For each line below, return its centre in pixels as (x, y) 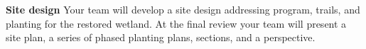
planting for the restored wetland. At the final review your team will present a (176, 23)
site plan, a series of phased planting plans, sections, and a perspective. (161, 37)
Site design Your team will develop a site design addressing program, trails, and (183, 9)
